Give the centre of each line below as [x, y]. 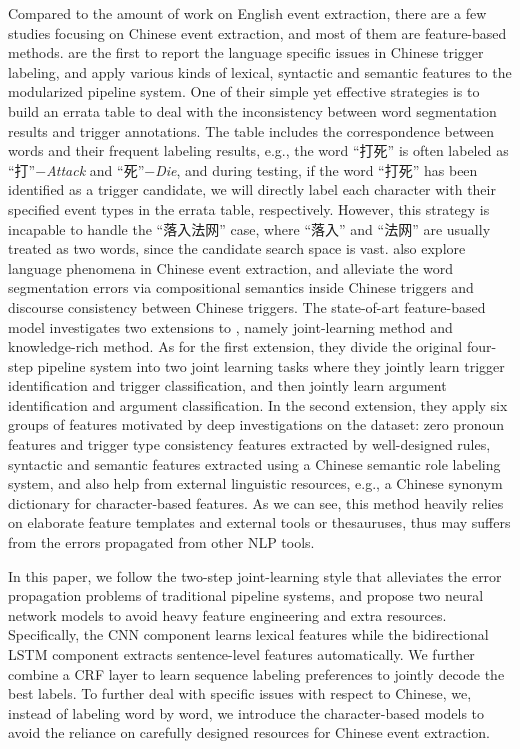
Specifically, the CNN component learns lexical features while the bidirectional [248, 634]
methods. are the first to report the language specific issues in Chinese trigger [246, 52]
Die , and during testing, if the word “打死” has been [316, 169]
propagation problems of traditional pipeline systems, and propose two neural [246, 595]
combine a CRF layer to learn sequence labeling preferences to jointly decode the [256, 673]
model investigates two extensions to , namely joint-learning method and [230, 326]
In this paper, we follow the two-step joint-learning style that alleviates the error [255, 575]
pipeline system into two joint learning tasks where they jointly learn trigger [271, 365]
